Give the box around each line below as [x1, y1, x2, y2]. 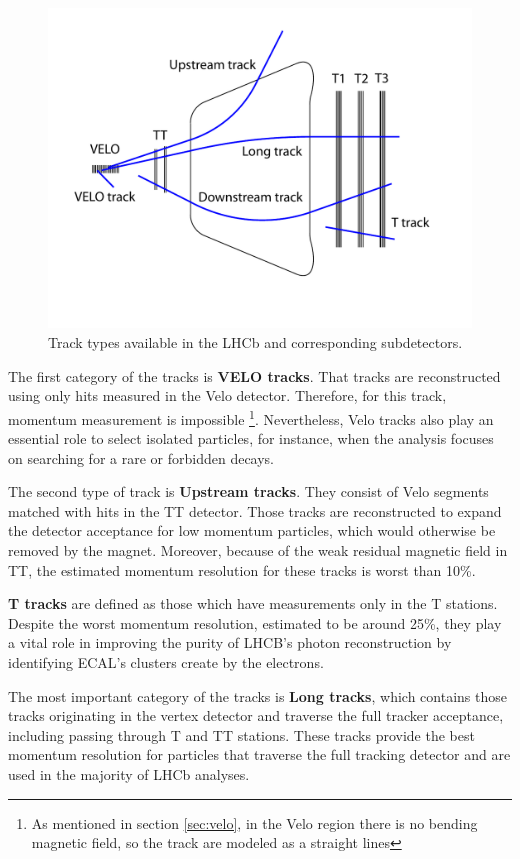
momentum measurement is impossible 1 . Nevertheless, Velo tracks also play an [8, 405, 494, 429]
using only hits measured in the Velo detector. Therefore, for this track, [8, 385, 447, 406]
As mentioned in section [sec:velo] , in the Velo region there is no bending [31, 812, 478, 833]
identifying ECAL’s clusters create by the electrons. [8, 652, 324, 673]
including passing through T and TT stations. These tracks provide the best [8, 724, 475, 745]
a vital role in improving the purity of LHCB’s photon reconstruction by [8, 632, 452, 653]
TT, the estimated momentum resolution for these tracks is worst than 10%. [8, 559, 476, 580]
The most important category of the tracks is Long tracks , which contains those [8, 685, 507, 706]
